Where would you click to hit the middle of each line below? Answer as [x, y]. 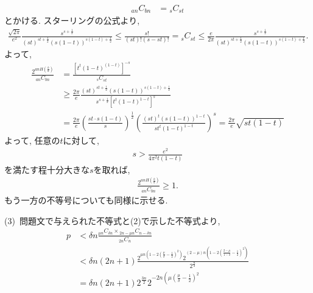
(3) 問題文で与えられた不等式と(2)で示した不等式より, [112, 220]
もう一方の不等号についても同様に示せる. [86, 200]
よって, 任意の [32, 140]
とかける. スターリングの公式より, [72, 20]
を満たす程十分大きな [47, 169]
